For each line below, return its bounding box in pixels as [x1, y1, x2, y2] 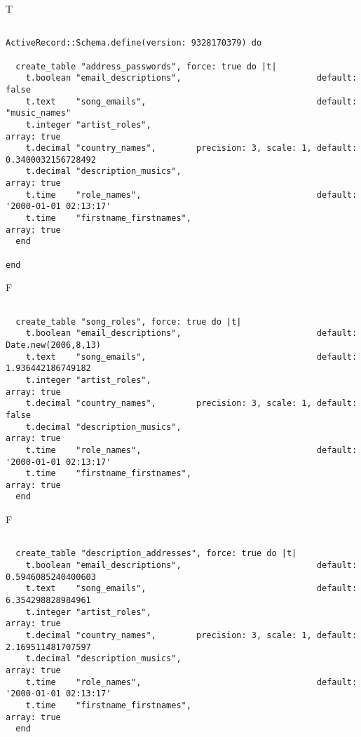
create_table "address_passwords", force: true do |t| [15, 61, 277, 72]
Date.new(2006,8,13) [6, 339, 102, 350]
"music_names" [6, 108, 71, 119]
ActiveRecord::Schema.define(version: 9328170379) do [6, 38, 262, 48]
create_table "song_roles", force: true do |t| [15, 316, 242, 327]
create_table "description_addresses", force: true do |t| [15, 548, 297, 559]
